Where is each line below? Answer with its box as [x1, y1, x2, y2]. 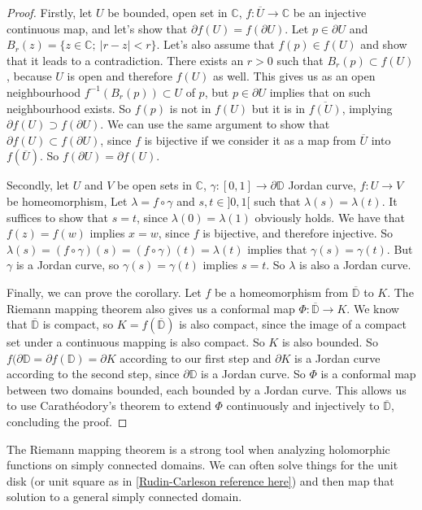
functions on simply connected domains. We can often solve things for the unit [7, 456, 398, 473]
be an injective [293, 4, 367, 20]
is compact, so [42, 316, 114, 333]
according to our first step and [120, 349, 272, 366]
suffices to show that [7, 208, 109, 225]
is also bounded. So [281, 333, 378, 351]
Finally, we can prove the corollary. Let [7, 283, 202, 300]
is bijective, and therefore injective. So [202, 224, 394, 242]
